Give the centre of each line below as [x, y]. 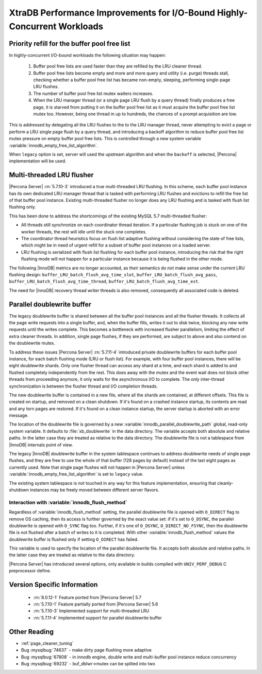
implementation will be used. [38, 161]
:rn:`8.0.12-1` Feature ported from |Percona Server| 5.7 [87, 597]
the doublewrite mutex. [32, 343]
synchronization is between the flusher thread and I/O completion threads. [83, 386]
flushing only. [23, 207]
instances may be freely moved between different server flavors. [95, 490]
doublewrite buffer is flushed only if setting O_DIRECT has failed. [74, 539]
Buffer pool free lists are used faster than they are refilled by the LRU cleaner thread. [118, 66]
